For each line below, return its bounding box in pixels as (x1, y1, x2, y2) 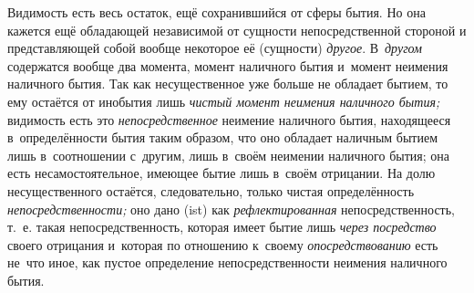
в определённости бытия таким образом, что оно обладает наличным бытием (7, 128, 438, 147)
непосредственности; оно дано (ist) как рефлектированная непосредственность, (7, 199, 456, 218)
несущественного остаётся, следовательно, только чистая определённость (7, 181, 415, 200)
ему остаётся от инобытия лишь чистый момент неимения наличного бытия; (7, 91, 440, 110)
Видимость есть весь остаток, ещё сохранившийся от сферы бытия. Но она (7, 3, 426, 21)
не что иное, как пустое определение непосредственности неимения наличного (7, 253, 448, 272)
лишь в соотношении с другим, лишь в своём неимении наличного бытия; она (7, 145, 450, 164)
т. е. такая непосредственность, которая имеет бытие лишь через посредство (7, 217, 437, 236)
